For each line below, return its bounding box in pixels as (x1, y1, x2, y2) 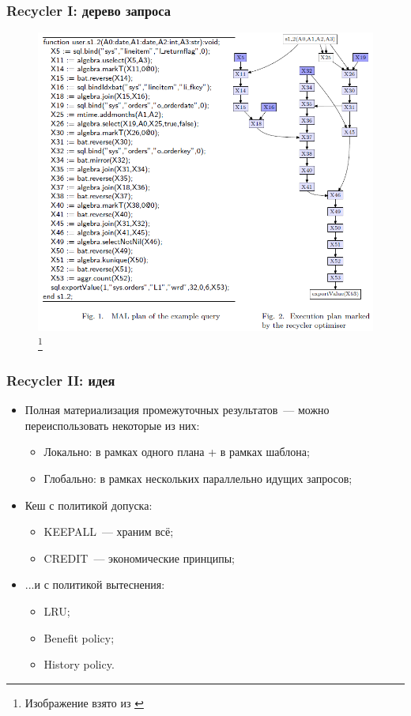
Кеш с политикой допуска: (25, 496, 153, 513)
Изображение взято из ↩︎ (25, 694, 144, 710)
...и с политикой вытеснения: (25, 576, 165, 593)
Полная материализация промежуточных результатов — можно (25, 401, 330, 418)
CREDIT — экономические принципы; (43, 549, 235, 566)
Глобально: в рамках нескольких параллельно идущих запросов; (43, 469, 353, 486)
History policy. (43, 656, 115, 673)
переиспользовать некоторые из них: (25, 416, 200, 433)
